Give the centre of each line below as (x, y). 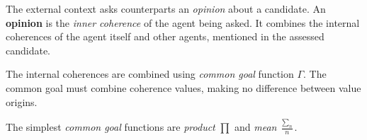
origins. (22, 101)
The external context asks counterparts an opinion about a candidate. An (166, 8)
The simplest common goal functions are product (111, 127)
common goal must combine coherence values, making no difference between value (183, 87)
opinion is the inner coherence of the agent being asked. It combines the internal (183, 22)
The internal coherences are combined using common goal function (150, 74)
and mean (255, 127)
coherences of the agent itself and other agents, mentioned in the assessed (165, 36)
